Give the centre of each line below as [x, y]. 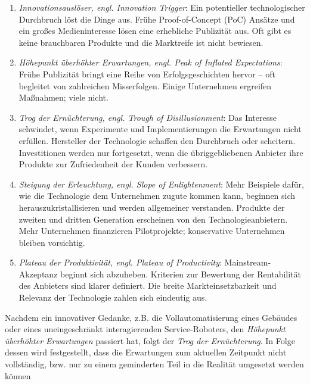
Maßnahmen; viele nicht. [63, 97]
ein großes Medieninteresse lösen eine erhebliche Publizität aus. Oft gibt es [155, 31]
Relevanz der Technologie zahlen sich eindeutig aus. [113, 297]
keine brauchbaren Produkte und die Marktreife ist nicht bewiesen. [141, 42]
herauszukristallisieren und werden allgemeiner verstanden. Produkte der [152, 207]
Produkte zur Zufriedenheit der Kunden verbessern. [113, 164]
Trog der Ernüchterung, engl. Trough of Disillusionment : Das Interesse [148, 117]
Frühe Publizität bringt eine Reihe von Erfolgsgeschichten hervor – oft [147, 74]
